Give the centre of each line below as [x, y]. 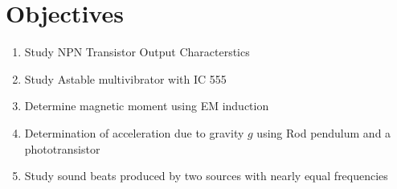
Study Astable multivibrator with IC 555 [125, 78]
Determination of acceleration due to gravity [134, 132]
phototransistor [62, 148]
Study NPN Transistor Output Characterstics [137, 52]
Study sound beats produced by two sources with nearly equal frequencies [206, 176]
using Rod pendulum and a [324, 132]
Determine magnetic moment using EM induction [147, 106]
